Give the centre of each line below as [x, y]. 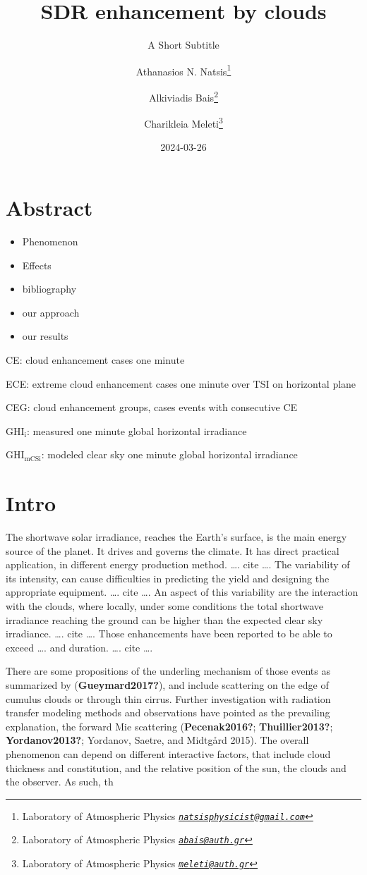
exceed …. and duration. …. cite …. [79, 647]
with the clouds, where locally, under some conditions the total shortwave [164, 606]
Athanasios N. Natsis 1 [183, 70]
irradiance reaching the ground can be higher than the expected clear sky [164, 619]
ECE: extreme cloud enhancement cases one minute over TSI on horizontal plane [181, 383]
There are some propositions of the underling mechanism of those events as [168, 671]
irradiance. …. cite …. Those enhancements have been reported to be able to [169, 634]
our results [45, 336]
